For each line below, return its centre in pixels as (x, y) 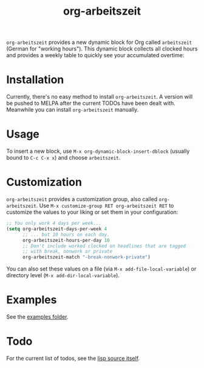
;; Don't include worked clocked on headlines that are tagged (104, 246)
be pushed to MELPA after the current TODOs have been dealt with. (91, 103)
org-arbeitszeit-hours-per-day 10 (66, 240)
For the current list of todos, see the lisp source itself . (73, 358)
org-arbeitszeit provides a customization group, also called (82, 199)
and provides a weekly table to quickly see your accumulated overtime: (95, 55)
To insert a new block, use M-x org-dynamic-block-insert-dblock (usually (98, 151)
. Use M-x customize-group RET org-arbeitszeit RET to (105, 206)
